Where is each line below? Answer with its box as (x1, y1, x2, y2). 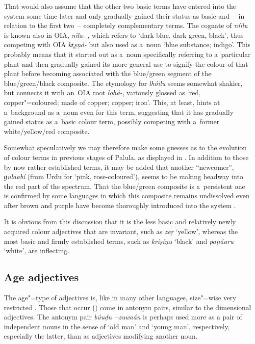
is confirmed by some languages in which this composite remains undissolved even (4, 190, 250, 201)
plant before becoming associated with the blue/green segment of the (4, 68, 212, 79)
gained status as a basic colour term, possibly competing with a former (4, 116, 220, 127)
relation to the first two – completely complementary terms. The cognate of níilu (4, 20, 248, 30)
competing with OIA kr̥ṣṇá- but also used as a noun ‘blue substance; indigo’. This (4, 39, 251, 50)
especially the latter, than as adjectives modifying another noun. (4, 331, 198, 341)
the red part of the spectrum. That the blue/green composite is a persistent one (4, 181, 245, 191)
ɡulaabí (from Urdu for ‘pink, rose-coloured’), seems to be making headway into (4, 171, 243, 182)
